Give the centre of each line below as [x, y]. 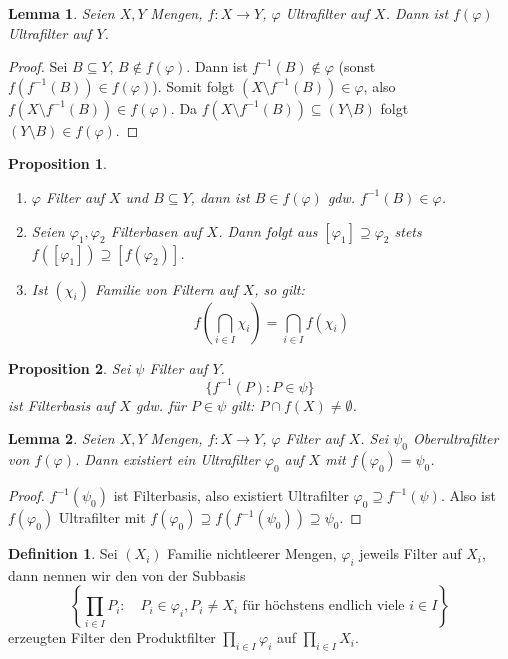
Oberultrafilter [455, 438]
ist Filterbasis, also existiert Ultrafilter [231, 495]
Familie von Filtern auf [166, 288]
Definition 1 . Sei [63, 553]
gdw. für [160, 404]
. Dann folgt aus [268, 230]
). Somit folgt [193, 85]
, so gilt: [279, 288]
